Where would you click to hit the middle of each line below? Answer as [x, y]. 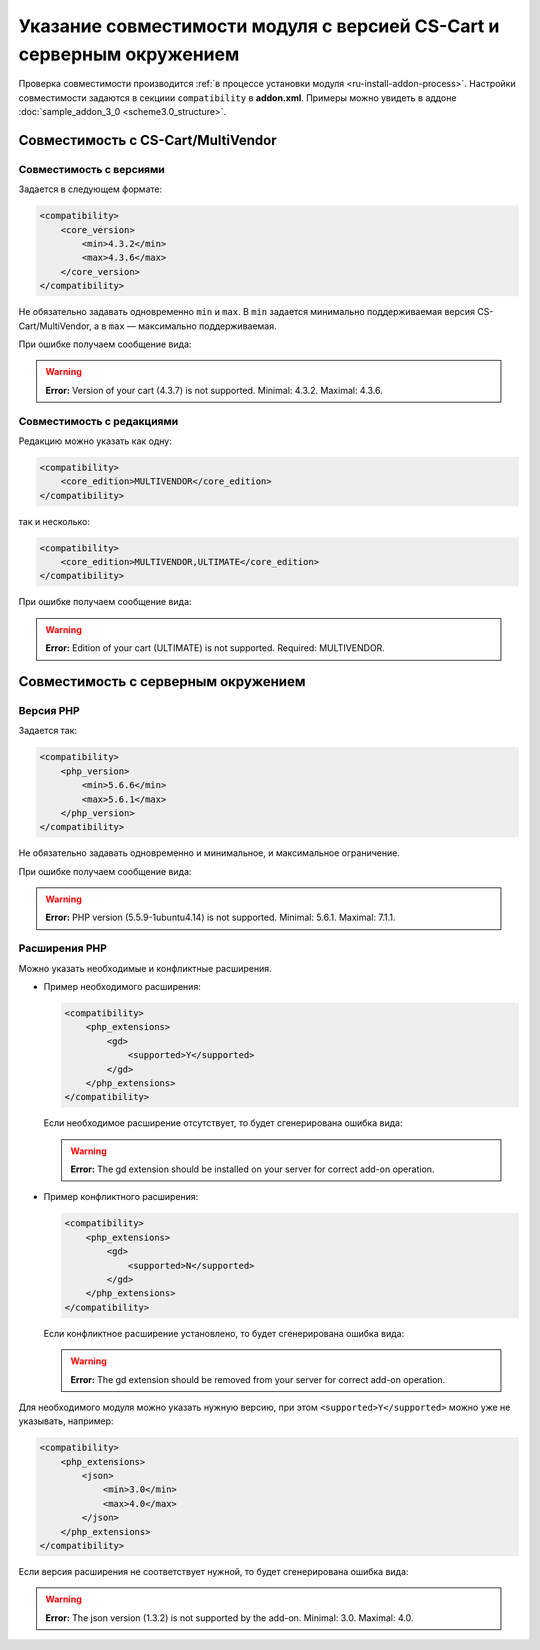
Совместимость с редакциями [98, 421]
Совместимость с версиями [91, 169]
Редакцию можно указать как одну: [95, 441]
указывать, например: [66, 1421]
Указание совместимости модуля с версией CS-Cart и [259, 26]
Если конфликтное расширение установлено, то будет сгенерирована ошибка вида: [224, 1333]
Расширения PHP [62, 948]
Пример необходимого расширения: [122, 986]
